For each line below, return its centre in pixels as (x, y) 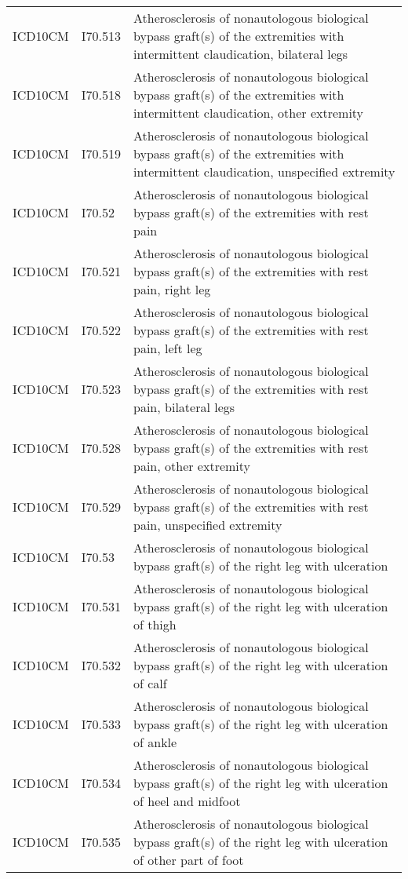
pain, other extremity (192, 466)
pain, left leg (168, 348)
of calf (150, 683)
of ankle (155, 742)
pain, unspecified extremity (208, 525)
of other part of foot (189, 860)
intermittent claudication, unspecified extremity (264, 171)
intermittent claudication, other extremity (249, 113)
